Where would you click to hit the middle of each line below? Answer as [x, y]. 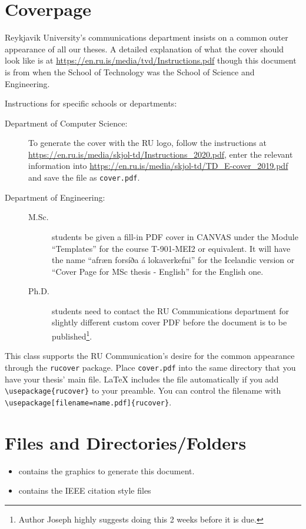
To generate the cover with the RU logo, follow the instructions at [147, 143]
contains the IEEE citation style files [85, 490]
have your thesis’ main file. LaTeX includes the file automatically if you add [142, 379]
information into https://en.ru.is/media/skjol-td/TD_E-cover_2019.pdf [158, 166]
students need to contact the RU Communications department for [170, 310]
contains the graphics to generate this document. [107, 470]
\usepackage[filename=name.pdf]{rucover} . [88, 402]
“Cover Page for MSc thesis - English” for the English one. [158, 271]
